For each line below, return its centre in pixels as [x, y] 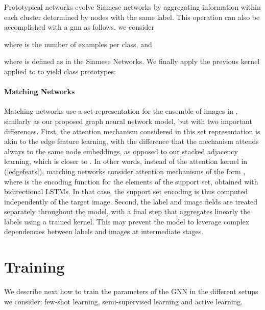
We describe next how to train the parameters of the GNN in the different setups [131, 291]
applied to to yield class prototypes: [60, 71]
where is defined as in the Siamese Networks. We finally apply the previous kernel [132, 61]
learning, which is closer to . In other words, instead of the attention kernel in [126, 161]
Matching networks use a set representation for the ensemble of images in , [121, 111]
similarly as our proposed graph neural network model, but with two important [128, 121]
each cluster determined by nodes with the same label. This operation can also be [132, 17]
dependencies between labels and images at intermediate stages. [104, 231]
